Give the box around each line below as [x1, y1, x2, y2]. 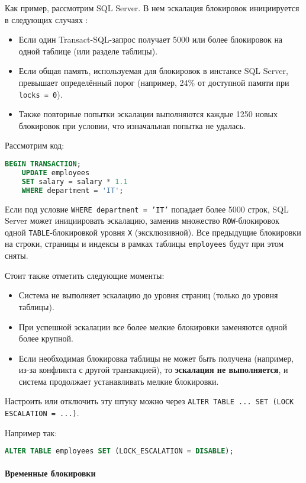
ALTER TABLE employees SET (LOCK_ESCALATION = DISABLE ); [5, 447, 234, 456]
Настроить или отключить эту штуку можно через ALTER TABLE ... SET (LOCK [5, 395, 294, 407]
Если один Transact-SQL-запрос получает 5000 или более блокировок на [18, 33, 283, 46]
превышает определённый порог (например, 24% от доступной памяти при [18, 76, 289, 88]
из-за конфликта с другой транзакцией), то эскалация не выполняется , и [18, 363, 288, 376]
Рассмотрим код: [5, 139, 65, 152]
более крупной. [18, 332, 73, 344]
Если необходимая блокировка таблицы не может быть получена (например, [18, 352, 294, 364]
